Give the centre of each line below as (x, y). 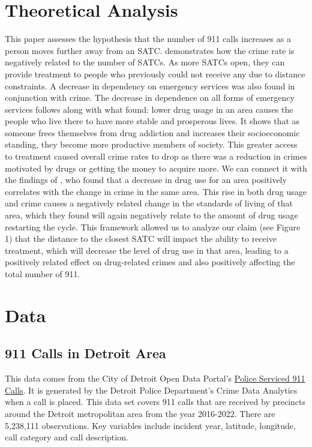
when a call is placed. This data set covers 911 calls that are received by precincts (155, 402)
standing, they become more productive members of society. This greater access (151, 144)
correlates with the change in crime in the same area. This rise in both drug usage (156, 191)
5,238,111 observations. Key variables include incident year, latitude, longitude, (150, 425)
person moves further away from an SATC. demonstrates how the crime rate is (150, 50)
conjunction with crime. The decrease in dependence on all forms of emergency (150, 97)
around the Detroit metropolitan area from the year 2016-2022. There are (140, 413)
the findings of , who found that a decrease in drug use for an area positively (146, 180)
